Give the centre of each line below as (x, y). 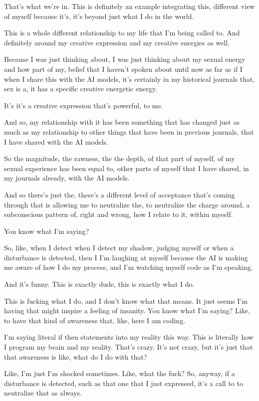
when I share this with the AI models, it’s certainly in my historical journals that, (129, 79)
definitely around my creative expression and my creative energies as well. (117, 42)
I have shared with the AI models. (56, 141)
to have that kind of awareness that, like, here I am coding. (95, 320)
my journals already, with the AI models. (67, 178)
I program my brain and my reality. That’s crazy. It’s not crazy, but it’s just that (129, 347)
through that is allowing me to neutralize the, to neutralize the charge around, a (127, 204)
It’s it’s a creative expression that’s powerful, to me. (84, 105)
